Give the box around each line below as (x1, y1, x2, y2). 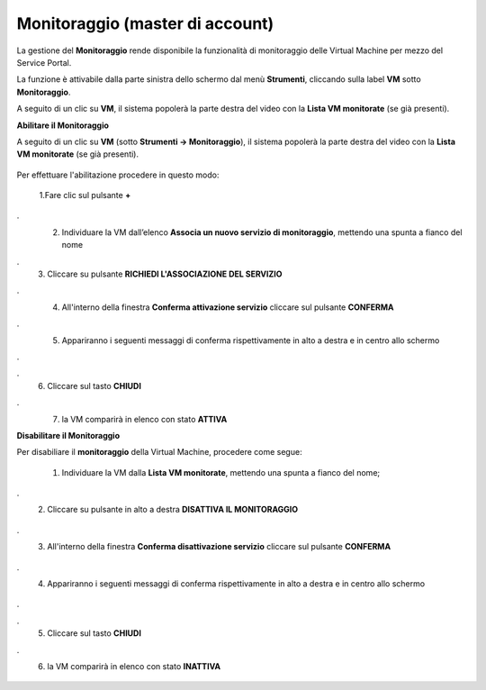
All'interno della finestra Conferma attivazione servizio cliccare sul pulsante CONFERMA (61, 302, 394, 313)
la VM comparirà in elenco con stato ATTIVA (61, 413, 228, 424)
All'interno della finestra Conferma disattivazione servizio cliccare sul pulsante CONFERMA (47, 541, 391, 552)
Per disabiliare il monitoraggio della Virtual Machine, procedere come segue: (16, 447, 302, 458)
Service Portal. (16, 57, 72, 68)
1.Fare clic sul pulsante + (39, 190, 131, 201)
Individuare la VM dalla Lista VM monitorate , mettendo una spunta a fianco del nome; (61, 467, 381, 477)
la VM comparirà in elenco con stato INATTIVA (47, 661, 220, 671)
